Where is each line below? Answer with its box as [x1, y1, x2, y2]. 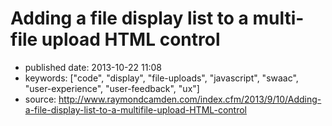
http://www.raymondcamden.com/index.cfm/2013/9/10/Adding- [58, 93, 322, 105]
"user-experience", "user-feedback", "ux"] [24, 82, 200, 94]
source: [24, 93, 57, 105]
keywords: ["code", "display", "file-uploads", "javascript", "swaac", [24, 72, 299, 84]
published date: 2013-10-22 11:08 [24, 61, 162, 73]
